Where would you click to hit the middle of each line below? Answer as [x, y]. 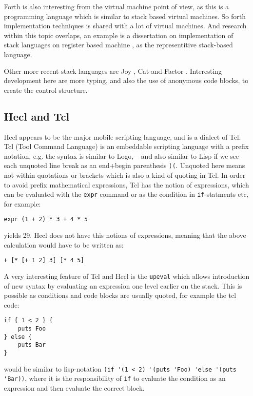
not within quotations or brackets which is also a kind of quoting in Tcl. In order [125, 175]
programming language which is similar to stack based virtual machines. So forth [125, 16]
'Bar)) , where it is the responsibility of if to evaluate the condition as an [115, 378]
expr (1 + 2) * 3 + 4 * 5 [46, 219]
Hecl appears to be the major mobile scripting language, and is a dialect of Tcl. [123, 136]
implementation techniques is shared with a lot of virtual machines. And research [125, 26]
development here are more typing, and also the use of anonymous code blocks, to [126, 80]
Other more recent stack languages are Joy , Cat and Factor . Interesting [113, 71]
